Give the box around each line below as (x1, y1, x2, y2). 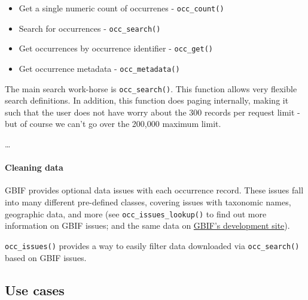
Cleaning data (5, 161, 63, 174)
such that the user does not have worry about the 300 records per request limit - (5, 105, 300, 118)
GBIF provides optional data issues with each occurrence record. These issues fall (5, 184, 304, 196)
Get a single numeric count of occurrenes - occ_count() (19, 2, 224, 14)
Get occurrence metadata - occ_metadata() (19, 62, 180, 74)
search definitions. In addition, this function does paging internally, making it (5, 94, 289, 107)
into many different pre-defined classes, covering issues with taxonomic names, (5, 196, 291, 208)
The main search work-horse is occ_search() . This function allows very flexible (5, 82, 297, 95)
